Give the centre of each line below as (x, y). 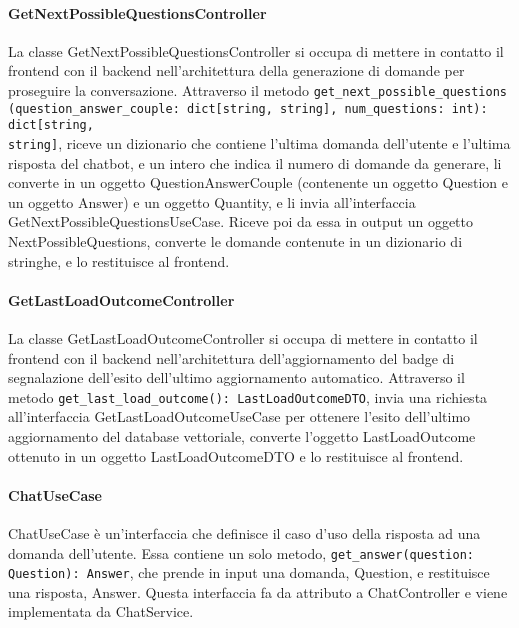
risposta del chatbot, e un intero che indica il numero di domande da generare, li (255, 162)
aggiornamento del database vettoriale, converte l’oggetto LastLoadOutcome (242, 436)
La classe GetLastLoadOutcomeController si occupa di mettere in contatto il (243, 337)
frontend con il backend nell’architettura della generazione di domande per (236, 70)
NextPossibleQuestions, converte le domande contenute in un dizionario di (235, 240)
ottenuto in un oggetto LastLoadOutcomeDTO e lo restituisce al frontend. (236, 455)
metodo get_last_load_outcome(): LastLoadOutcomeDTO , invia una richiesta (248, 396)
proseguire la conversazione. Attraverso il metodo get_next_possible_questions (257, 89)
